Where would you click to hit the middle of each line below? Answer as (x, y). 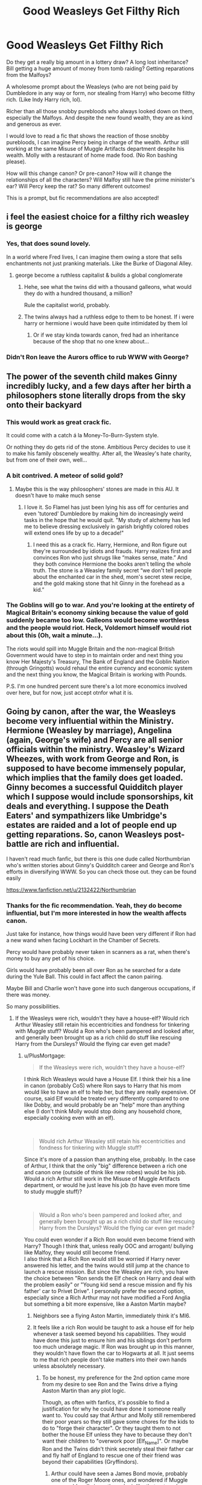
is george (24, 226)
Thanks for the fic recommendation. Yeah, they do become (94, 905)
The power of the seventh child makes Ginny (92, 376)
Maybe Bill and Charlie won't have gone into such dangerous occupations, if (101, 988)
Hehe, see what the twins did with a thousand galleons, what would (108, 286)
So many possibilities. (33, 1006)
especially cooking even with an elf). (69, 1117)
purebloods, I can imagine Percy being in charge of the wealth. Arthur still (98, 142)
